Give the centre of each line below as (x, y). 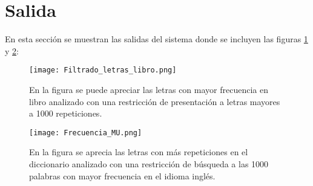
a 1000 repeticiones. (66, 113)
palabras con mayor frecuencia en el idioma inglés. (122, 175)
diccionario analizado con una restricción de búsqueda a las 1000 (149, 164)
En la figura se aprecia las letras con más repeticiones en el (139, 152)
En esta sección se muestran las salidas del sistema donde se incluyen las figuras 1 (156, 39)
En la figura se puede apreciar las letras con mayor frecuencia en (149, 89)
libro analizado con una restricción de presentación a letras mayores (155, 101)
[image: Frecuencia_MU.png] (86, 133)
